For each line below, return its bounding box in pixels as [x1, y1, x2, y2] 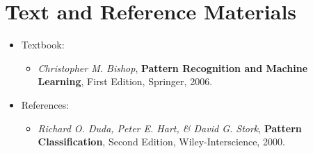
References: [21, 97, 70, 111]
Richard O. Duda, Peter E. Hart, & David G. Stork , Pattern [38, 120, 302, 135]
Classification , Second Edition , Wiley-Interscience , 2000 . [38, 134, 285, 149]
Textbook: [21, 37, 65, 52]
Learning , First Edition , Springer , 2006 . [38, 74, 213, 89]
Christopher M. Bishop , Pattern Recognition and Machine [38, 60, 308, 75]
